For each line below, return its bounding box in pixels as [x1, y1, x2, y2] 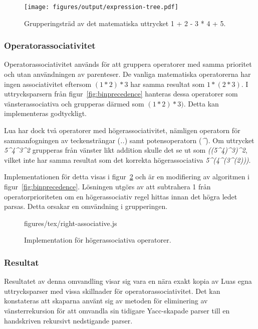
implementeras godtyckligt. [4, 108, 87, 119]
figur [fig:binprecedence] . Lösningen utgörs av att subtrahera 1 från [4, 181, 211, 191]
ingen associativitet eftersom [4, 78, 92, 89]
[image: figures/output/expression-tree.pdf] [24, 4, 178, 11]
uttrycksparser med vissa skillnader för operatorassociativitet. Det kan [4, 285, 220, 296]
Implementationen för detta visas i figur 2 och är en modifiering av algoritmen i [4, 171, 249, 182]
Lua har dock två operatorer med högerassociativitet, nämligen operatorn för [4, 125, 240, 136]
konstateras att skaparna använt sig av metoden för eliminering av [4, 295, 208, 306]
